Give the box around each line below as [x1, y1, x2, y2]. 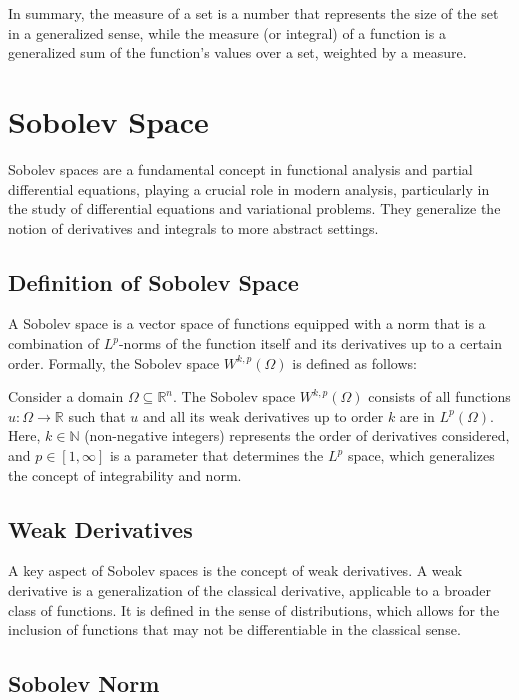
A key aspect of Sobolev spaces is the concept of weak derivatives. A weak [8, 560, 463, 581]
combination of [8, 333, 100, 354]
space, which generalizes [347, 445, 495, 466]
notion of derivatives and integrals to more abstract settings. [8, 217, 379, 238]
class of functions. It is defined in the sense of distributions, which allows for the [8, 599, 500, 620]
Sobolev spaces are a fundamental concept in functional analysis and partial [8, 158, 473, 179]
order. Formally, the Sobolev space [8, 352, 220, 373]
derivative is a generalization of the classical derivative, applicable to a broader [8, 580, 492, 601]
